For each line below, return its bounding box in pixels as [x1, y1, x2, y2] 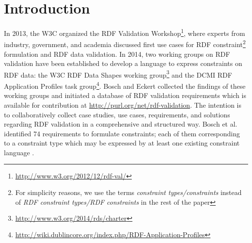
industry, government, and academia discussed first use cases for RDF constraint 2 [4, 38, 246, 49]
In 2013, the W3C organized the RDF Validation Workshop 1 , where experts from [4, 27, 245, 38]
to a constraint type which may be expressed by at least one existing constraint [4, 138, 240, 148]
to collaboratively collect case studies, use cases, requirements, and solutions [4, 109, 230, 119]
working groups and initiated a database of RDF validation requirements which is [4, 90, 247, 100]
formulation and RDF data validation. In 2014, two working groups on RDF [4, 49, 230, 59]
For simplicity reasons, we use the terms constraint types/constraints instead [15, 187, 242, 197]
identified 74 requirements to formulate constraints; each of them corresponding [4, 128, 240, 138]
